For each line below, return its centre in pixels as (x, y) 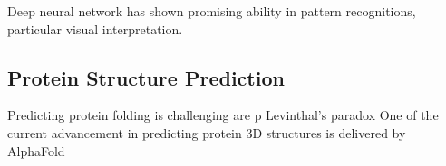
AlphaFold (36, 150)
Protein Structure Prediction (146, 77)
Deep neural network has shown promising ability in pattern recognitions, (212, 11)
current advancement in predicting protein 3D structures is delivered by (207, 132)
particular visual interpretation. (95, 28)
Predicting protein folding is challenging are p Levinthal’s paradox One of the (223, 115)
